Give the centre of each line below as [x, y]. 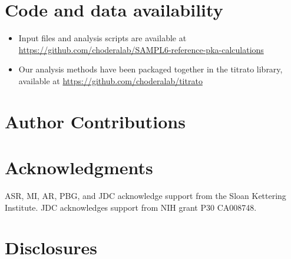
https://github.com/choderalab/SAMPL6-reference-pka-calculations [141, 49]
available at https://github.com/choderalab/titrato [110, 80]
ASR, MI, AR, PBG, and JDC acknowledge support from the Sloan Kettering [145, 195]
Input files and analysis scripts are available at [102, 38]
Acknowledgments [79, 167]
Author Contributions [95, 121]
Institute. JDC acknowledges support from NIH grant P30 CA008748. [131, 207]
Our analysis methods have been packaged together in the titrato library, [151, 69]
